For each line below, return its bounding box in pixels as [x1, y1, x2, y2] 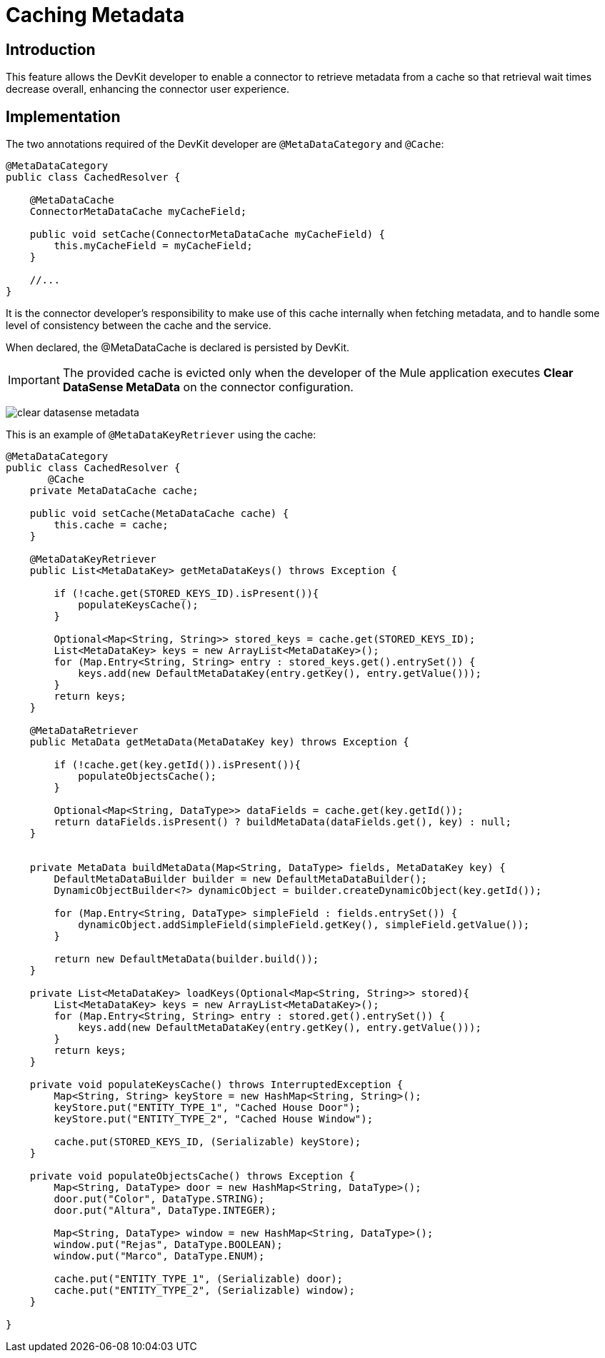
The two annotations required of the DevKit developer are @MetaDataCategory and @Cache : [6, 138, 444, 151]
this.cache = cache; [54, 519, 169, 531]
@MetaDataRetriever [29, 725, 139, 737]
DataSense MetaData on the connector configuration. [62, 380, 354, 395]
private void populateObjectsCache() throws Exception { [29, 1170, 355, 1182]
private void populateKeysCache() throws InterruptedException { [29, 1079, 404, 1091]
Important [8, 373, 60, 388]
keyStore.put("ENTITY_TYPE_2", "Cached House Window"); [54, 1113, 374, 1125]
